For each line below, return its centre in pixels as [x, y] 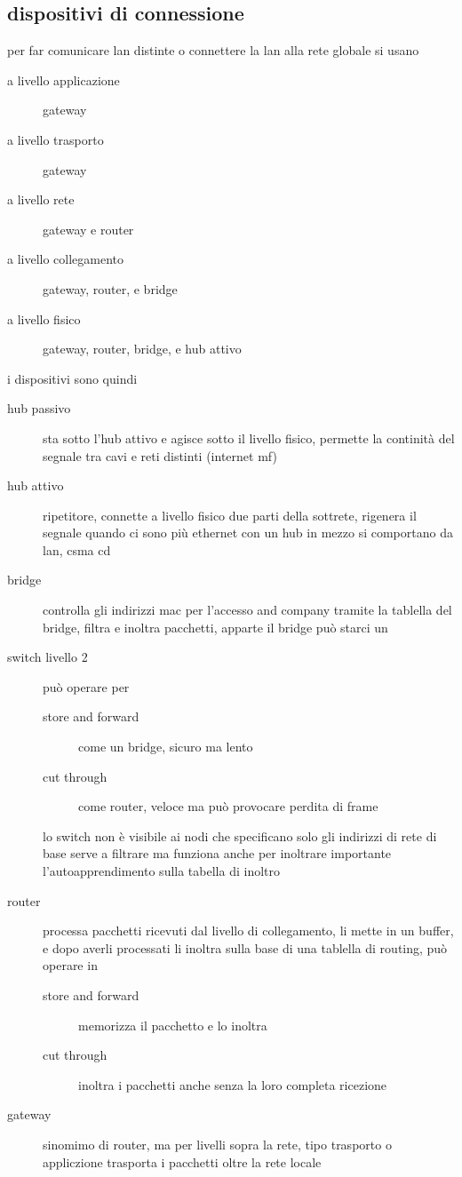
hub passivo [39, 408]
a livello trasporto [56, 139]
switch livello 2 [48, 657]
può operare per [86, 686]
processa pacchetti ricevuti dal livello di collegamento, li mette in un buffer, [248, 930]
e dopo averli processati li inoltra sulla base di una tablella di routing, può [245, 947]
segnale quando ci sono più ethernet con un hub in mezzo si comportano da [248, 533]
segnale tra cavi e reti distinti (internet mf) [160, 455]
